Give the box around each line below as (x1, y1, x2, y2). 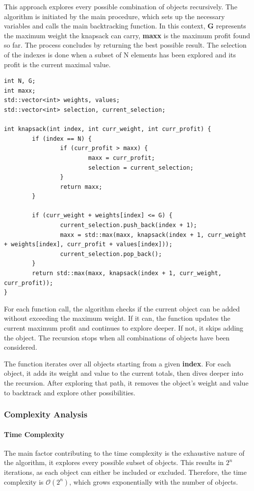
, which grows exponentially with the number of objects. (69, 476, 238, 487)
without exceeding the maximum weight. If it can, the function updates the (4, 313, 230, 323)
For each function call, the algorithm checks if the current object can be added (4, 303, 240, 313)
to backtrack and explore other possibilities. (4, 387, 135, 397)
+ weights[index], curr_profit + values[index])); (4, 241, 173, 248)
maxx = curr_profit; (88, 154, 155, 161)
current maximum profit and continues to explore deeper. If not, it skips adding (4, 323, 244, 333)
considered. (4, 342, 37, 352)
